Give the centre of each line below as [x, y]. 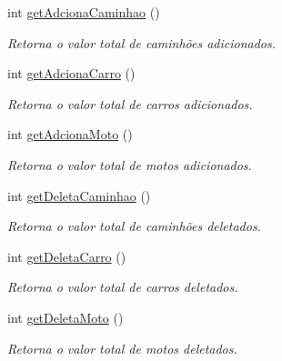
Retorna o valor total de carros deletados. [123, 287]
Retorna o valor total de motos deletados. [122, 348]
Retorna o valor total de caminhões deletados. [134, 226]
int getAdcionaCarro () [71, 73]
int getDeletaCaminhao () [79, 195]
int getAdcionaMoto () [70, 134]
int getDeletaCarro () [67, 256]
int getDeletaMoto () [65, 317]
